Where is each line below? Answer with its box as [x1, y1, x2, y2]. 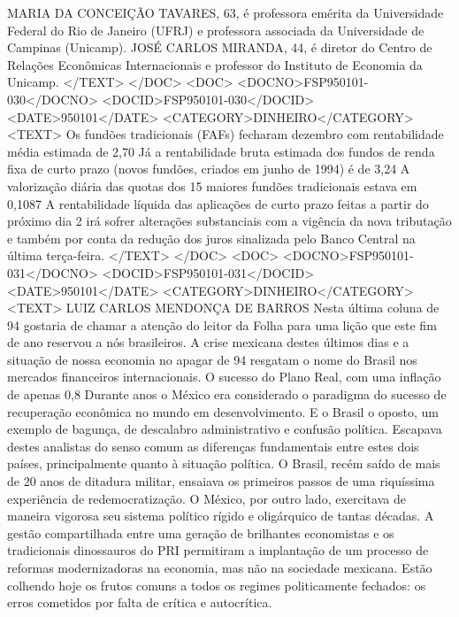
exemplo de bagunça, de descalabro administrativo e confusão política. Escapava [7, 420, 442, 438]
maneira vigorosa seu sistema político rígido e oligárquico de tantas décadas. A [7, 506, 434, 525]
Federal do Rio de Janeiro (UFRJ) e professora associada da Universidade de [7, 20, 425, 39]
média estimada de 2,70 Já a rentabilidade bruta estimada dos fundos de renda [7, 142, 435, 160]
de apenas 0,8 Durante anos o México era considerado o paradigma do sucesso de [7, 385, 447, 404]
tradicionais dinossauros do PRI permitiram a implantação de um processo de [7, 541, 429, 559]
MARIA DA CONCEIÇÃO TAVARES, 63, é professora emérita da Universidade [7, 4, 444, 21]
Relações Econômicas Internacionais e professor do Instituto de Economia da [7, 55, 423, 73]
